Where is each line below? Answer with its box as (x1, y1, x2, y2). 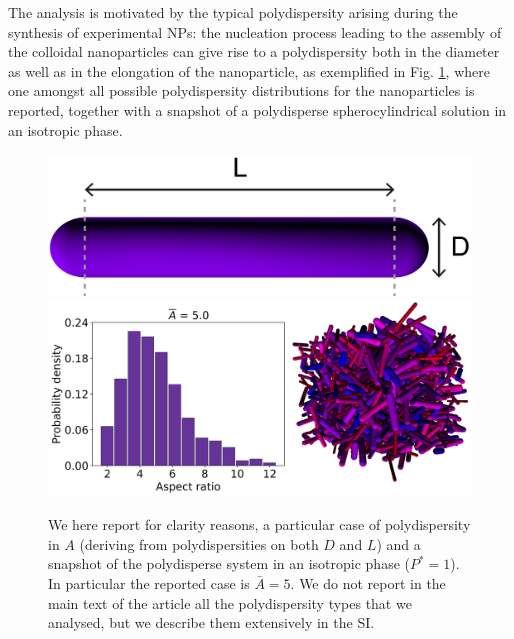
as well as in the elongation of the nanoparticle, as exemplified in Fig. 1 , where (8, 60, 490, 81)
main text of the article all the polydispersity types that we (48, 592, 412, 613)
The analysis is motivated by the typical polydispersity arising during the (8, 2, 458, 22)
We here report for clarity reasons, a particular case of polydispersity (48, 514, 471, 535)
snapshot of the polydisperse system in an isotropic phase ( (48, 553, 410, 574)
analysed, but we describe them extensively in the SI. (48, 612, 375, 633)
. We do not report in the (290, 572, 446, 593)
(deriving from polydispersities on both (79, 533, 319, 554)
